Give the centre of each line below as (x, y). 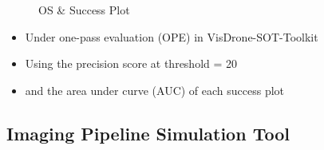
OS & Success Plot (84, 10)
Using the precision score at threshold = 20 (131, 63)
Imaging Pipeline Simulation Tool (148, 133)
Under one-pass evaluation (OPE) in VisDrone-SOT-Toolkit (172, 36)
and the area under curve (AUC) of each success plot (155, 90)
